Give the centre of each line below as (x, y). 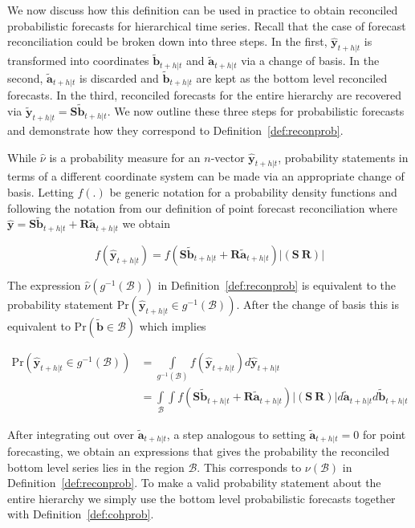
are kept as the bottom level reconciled (292, 77)
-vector (228, 157)
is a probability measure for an (125, 157)
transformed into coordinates (78, 61)
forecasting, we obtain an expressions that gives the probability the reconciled (199, 451)
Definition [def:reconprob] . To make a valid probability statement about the (194, 483)
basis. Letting (41, 191)
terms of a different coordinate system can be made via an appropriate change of (206, 176)
